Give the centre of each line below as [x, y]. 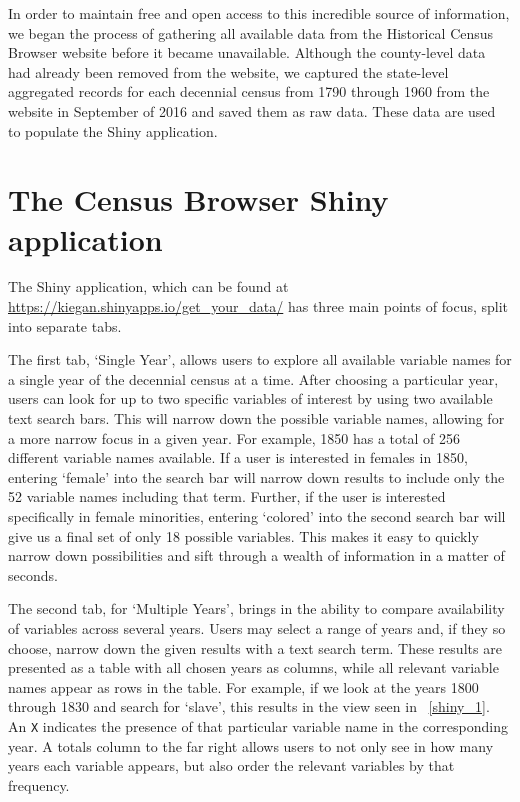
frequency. [39, 784]
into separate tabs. [65, 325]
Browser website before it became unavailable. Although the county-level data [247, 52]
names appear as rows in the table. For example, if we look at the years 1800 [243, 686]
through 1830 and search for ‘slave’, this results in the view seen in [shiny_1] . [249, 706]
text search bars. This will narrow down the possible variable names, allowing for [256, 418]
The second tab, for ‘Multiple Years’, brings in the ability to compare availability [256, 608]
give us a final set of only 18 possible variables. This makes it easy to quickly [243, 535]
